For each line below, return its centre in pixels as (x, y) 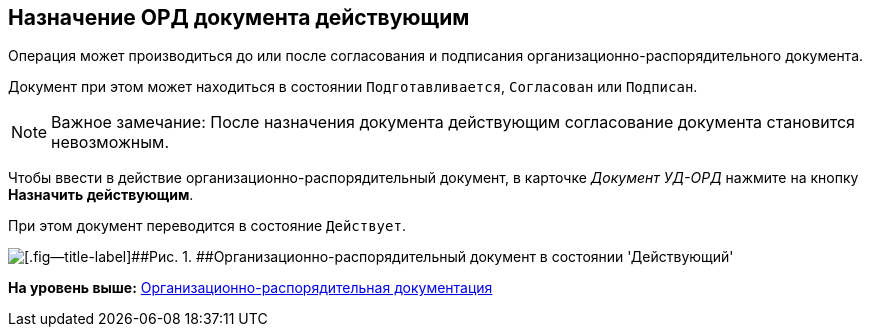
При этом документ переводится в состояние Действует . (207, 226)
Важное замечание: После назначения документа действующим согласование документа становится (453, 122)
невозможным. (110, 142)
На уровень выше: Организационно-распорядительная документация (250, 288)
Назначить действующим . (101, 195)
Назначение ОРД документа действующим (239, 17)
